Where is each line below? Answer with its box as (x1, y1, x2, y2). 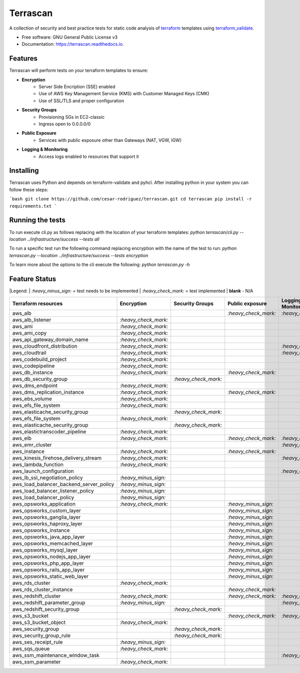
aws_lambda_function (12, 461, 63, 468)
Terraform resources (12, 300, 63, 307)
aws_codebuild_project (12, 356, 67, 363)
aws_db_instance (12, 369, 53, 376)
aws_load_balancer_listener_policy (12, 488, 94, 495)
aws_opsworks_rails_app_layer (12, 566, 85, 573)
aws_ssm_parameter (12, 658, 61, 665)
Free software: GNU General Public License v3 (21, 34, 118, 40)
